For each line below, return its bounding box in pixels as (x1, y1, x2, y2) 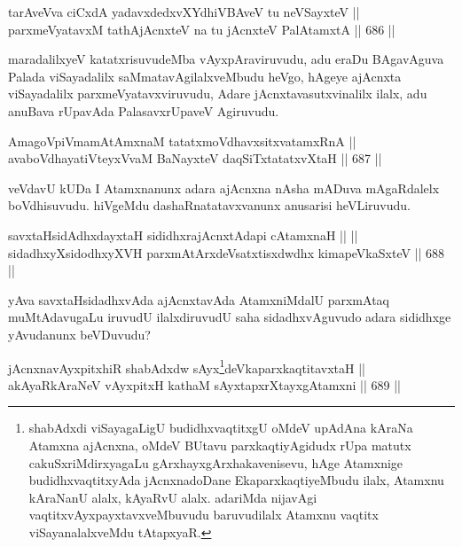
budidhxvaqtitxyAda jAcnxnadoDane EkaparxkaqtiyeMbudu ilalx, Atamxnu (28, 471, 444, 489)
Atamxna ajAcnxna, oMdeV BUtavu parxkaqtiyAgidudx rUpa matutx (28, 435, 411, 454)
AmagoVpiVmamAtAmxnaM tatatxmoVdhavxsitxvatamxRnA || (8, 131, 356, 150)
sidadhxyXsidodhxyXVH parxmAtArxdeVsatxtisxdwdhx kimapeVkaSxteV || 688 (8, 243, 445, 262)
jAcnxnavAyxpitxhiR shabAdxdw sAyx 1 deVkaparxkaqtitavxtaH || (8, 356, 365, 377)
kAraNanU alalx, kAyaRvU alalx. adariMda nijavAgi (28, 488, 317, 506)
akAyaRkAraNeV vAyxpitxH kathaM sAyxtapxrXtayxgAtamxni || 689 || (8, 375, 401, 394)
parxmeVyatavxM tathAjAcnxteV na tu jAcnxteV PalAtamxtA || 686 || (8, 20, 395, 38)
